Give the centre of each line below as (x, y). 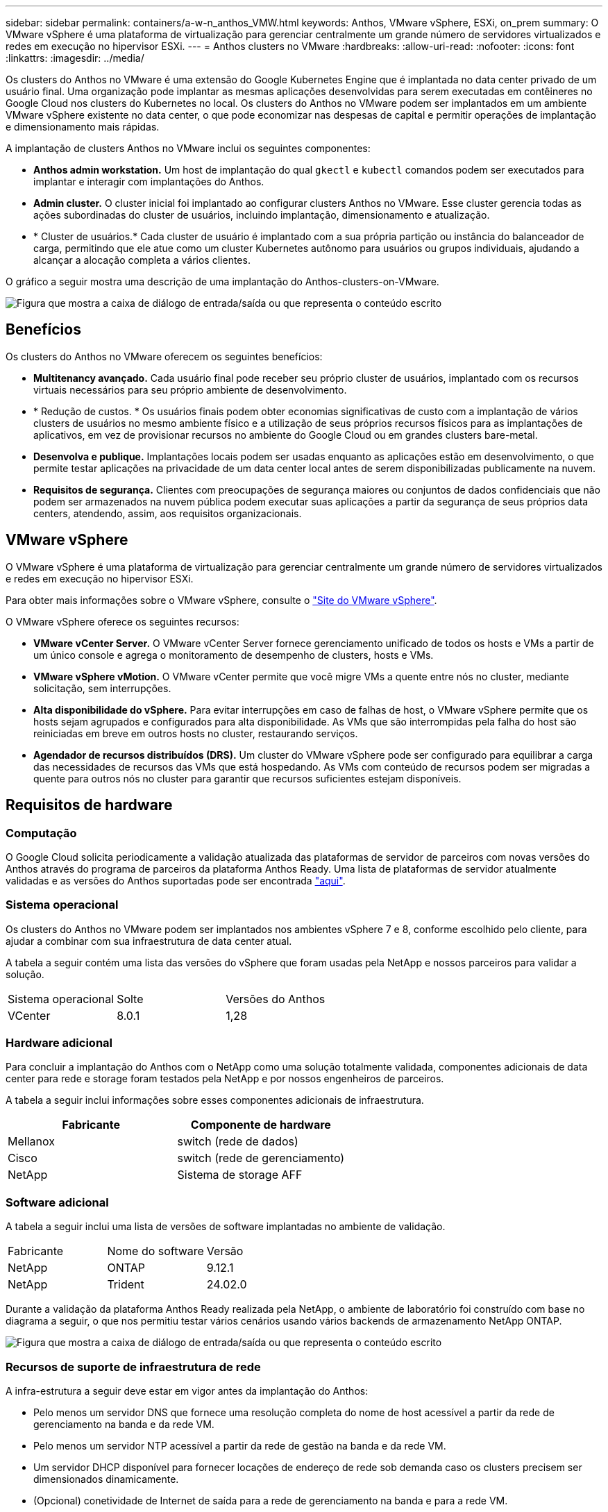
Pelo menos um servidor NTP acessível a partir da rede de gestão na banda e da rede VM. (240, 1445)
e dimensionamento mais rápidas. (83, 127)
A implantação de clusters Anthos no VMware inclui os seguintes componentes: (188, 148)
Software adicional (57, 1202)
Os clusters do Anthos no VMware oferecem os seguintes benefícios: (164, 356)
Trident (126, 1285)
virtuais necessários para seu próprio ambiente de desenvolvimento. (190, 389)
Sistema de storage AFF (240, 1175)
